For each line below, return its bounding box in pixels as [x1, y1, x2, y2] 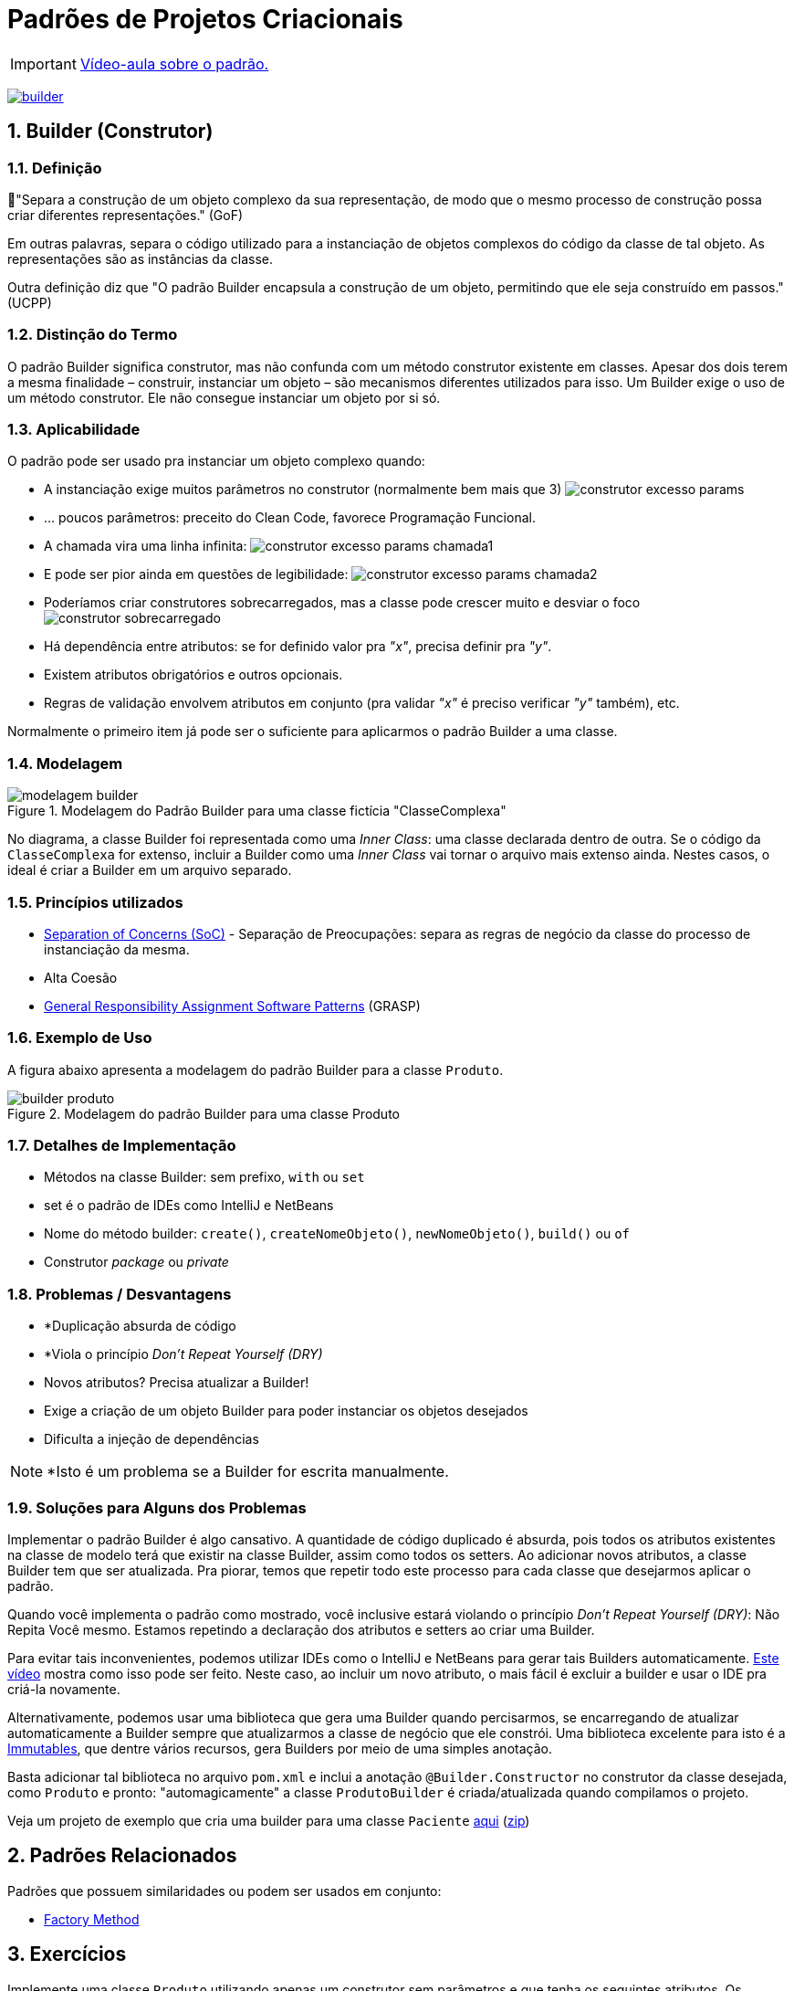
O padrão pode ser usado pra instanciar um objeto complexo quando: [7, 453, 425, 469]
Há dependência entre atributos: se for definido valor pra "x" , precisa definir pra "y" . [44, 638, 552, 655]
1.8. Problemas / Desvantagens [7, 1284, 232, 1303]
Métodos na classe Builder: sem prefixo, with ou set [44, 1169, 365, 1185]
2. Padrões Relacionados [7, 1844, 237, 1868]
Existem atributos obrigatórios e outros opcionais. [44, 667, 343, 683]
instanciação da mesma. [44, 941, 190, 957]
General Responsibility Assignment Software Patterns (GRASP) [44, 997, 421, 1014]
